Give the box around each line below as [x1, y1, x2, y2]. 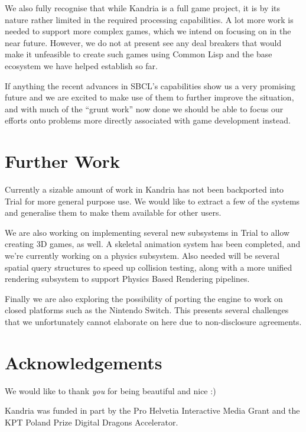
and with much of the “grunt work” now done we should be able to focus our [5, 102, 284, 115]
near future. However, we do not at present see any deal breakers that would [5, 36, 282, 48]
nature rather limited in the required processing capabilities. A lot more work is [5, 13, 294, 25]
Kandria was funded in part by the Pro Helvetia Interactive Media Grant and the [5, 404, 300, 417]
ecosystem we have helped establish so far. [5, 59, 158, 72]
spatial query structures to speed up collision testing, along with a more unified [5, 261, 292, 273]
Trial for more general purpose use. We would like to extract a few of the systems [5, 194, 300, 207]
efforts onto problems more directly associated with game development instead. [5, 114, 291, 126]
